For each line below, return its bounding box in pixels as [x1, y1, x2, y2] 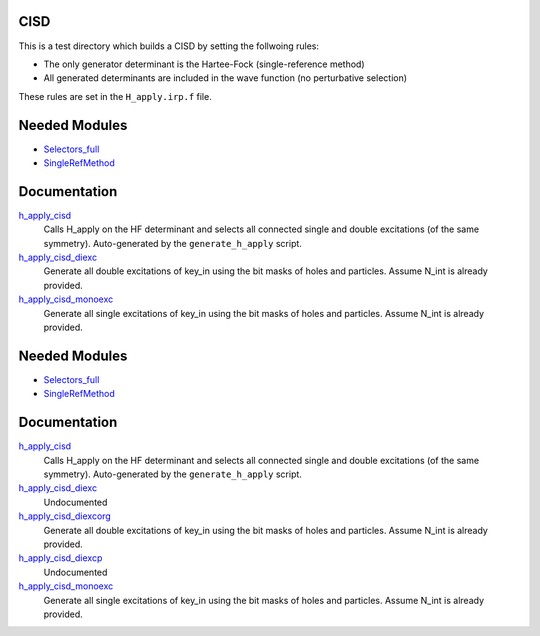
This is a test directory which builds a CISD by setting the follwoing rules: [18, 40, 320, 52]
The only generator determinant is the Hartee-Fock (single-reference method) [43, 58, 365, 70]
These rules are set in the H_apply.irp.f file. [18, 90, 212, 102]
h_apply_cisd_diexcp [18, 552, 103, 564]
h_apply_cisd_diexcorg [18, 510, 112, 522]
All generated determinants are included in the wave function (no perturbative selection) [43, 72, 408, 84]
